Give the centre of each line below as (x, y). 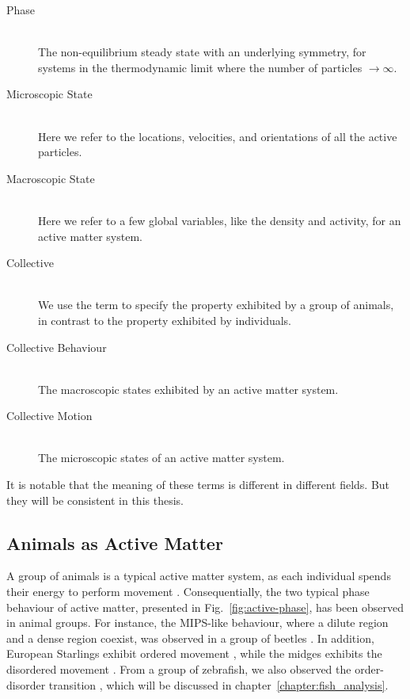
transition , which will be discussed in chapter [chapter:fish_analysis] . (218, 684)
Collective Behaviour (57, 347)
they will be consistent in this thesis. (95, 500)
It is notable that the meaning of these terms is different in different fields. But (198, 485)
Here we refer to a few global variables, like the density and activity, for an (220, 220)
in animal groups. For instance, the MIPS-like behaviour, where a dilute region (197, 623)
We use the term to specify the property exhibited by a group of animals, (216, 305)
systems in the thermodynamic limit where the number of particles (200, 67)
